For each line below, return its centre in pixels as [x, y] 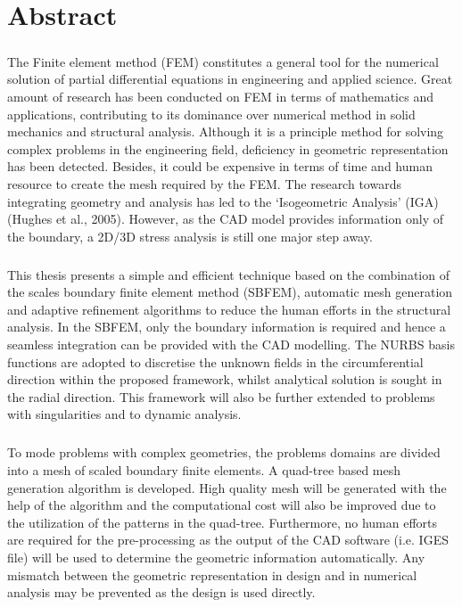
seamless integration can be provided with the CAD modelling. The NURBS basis [231, 345]
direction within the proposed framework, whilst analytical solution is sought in [225, 379]
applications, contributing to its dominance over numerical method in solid [211, 114]
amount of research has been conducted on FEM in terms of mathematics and [220, 96]
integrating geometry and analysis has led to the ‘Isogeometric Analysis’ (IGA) [223, 201]
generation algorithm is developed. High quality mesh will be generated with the [227, 487]
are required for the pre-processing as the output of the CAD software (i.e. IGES [228, 540]
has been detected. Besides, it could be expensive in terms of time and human [220, 166]
